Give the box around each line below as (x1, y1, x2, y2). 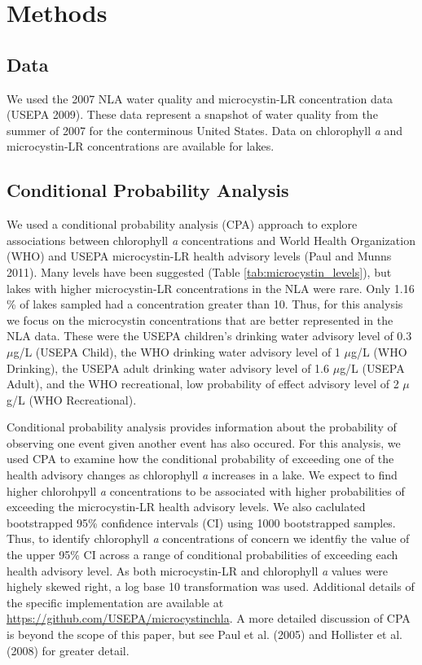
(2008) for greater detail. (7, 641, 130, 658)
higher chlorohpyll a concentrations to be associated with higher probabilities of (7, 482, 405, 499)
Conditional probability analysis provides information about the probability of (7, 418, 397, 435)
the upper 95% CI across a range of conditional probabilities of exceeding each (7, 546, 398, 563)
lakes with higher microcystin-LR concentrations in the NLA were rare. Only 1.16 (7, 279, 415, 296)
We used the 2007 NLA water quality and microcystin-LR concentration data (7, 90, 393, 107)
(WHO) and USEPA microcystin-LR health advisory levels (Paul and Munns (7, 247, 392, 265)
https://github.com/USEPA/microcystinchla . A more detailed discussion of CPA (7, 610, 411, 627)
